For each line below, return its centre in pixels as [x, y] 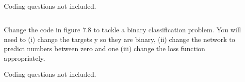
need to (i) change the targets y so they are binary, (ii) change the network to [120, 39]
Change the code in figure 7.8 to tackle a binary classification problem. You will [122, 29]
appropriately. [24, 58]
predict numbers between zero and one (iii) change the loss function [105, 48]
